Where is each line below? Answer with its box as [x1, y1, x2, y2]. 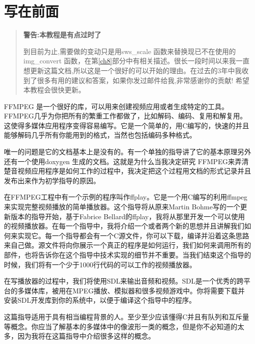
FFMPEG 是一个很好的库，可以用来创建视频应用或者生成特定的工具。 [4, 101, 229, 111]
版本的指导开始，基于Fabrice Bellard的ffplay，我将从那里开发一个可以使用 [10, 211, 245, 221]
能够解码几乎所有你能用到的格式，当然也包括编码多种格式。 [4, 130, 196, 140]
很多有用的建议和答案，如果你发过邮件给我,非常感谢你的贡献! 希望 [37, 75, 250, 85]
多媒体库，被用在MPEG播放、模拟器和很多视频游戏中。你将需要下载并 [17, 285, 245, 295]
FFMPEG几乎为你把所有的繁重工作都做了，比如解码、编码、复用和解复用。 [4, 111, 247, 121]
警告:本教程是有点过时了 [23, 29, 102, 40]
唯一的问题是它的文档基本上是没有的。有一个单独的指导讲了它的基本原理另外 [4, 146, 251, 157]
